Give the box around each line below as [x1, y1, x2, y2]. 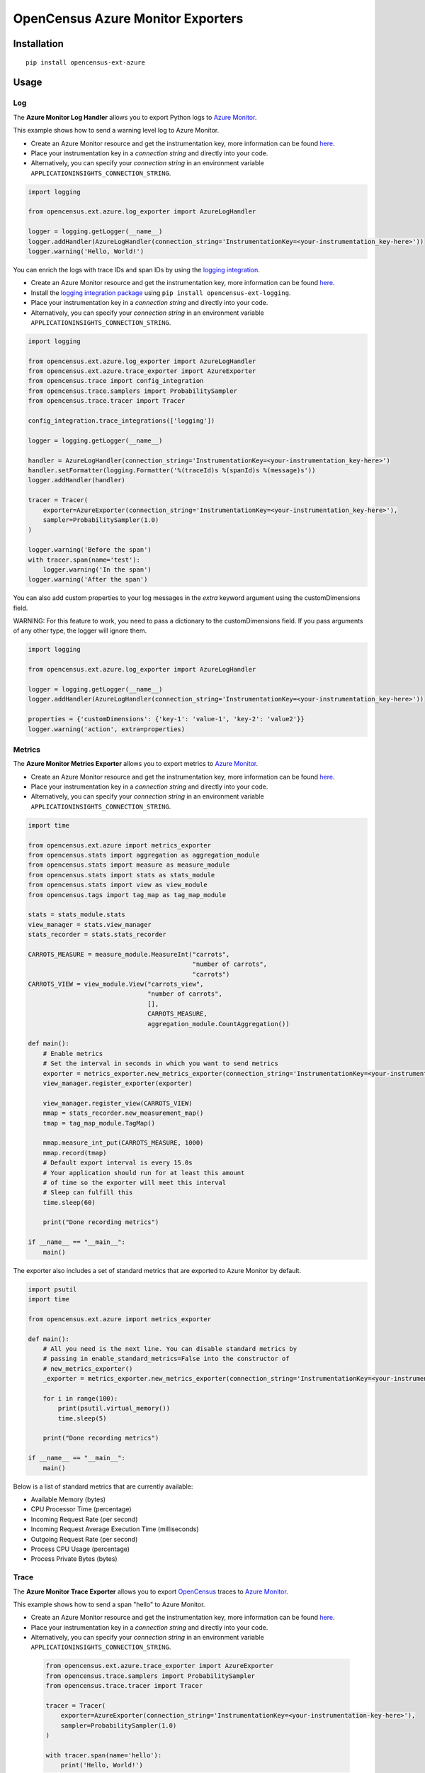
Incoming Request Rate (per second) [30, 1515, 138, 1523]
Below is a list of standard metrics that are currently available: [13, 1482, 193, 1491]
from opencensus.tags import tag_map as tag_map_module [28, 891, 227, 899]
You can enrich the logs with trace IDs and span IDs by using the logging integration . [13, 265, 260, 274]
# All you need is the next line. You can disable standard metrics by [42, 1345, 297, 1352]
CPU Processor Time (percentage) [30, 1505, 132, 1513]
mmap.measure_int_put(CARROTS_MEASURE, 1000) [42, 1139, 204, 1147]
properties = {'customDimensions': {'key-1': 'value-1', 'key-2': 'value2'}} [28, 715, 305, 723]
